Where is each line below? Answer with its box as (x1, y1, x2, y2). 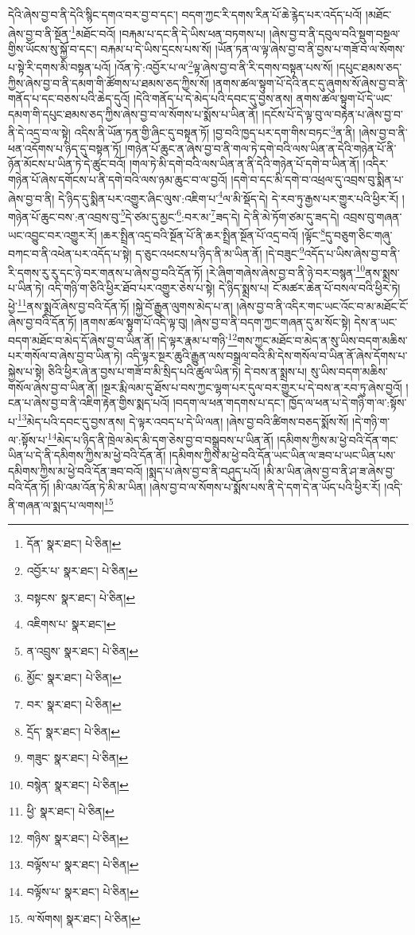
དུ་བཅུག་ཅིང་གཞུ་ (325, 226, 393, 243)
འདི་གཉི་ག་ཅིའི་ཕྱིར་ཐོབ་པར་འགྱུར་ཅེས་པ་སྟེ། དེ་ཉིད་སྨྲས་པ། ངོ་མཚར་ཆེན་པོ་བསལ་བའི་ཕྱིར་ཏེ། (48, 279, 401, 295)
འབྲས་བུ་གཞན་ (343, 208, 402, 225)
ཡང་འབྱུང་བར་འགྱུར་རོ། (8, 226, 97, 243)
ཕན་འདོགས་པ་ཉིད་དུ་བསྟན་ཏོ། (8, 139, 122, 156)
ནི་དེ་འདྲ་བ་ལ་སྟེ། (8, 124, 71, 141)
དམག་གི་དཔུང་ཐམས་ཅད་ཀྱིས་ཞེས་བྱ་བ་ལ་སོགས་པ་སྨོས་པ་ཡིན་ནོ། (8, 105, 258, 122)
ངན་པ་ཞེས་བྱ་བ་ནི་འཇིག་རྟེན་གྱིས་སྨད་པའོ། (8, 394, 170, 411)
